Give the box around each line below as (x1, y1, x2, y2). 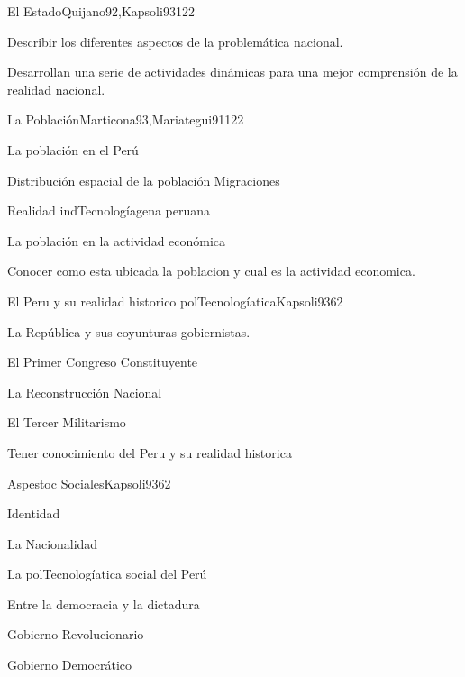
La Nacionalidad (7, 534, 98, 553)
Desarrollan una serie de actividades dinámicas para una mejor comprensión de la (7, 62, 458, 81)
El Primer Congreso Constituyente (7, 352, 198, 371)
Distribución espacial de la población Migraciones (7, 170, 280, 189)
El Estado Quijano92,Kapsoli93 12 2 (7, 2, 195, 20)
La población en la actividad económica (7, 231, 226, 250)
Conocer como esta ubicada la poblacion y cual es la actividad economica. (7, 261, 415, 280)
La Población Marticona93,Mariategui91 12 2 (7, 110, 244, 129)
